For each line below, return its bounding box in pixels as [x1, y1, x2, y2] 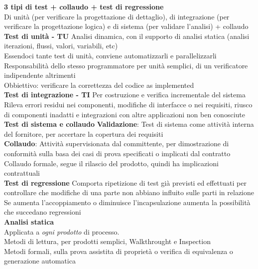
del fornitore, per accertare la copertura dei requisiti [4, 128, 163, 139]
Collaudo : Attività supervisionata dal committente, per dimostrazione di [4, 138, 229, 149]
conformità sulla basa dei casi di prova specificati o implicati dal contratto [4, 148, 231, 158]
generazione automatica [4, 256, 76, 266]
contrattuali [4, 168, 40, 178]
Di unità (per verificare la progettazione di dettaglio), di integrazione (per [4, 11, 230, 21]
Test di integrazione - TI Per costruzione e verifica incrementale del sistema [4, 89, 246, 100]
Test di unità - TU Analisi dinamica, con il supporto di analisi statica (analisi [4, 30, 250, 41]
